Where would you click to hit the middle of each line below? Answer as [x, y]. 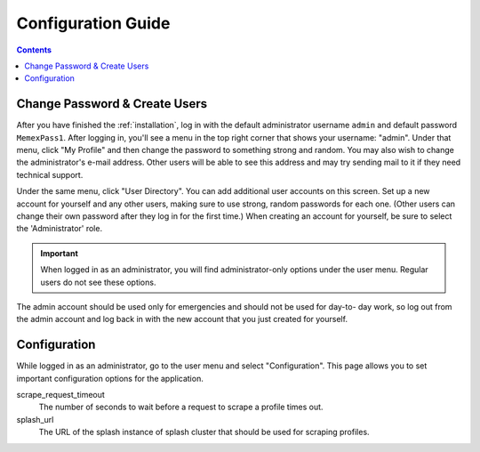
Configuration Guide [93, 23]
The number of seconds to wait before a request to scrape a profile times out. [181, 407]
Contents [34, 50]
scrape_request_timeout [61, 395]
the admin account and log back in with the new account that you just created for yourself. [182, 319]
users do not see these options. [98, 282]
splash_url [35, 419]
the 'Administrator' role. [59, 229]
